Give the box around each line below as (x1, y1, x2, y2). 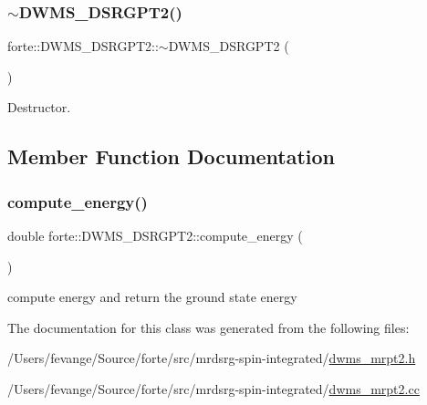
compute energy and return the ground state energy (7, 287, 297, 306)
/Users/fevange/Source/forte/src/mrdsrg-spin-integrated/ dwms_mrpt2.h (7, 348, 416, 368)
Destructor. (7, 98, 71, 117)
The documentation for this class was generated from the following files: (7, 317, 410, 337)
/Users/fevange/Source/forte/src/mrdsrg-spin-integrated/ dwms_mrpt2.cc (7, 379, 420, 398)
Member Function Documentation (7, 142, 336, 171)
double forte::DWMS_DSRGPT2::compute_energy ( (7, 226, 303, 244)
